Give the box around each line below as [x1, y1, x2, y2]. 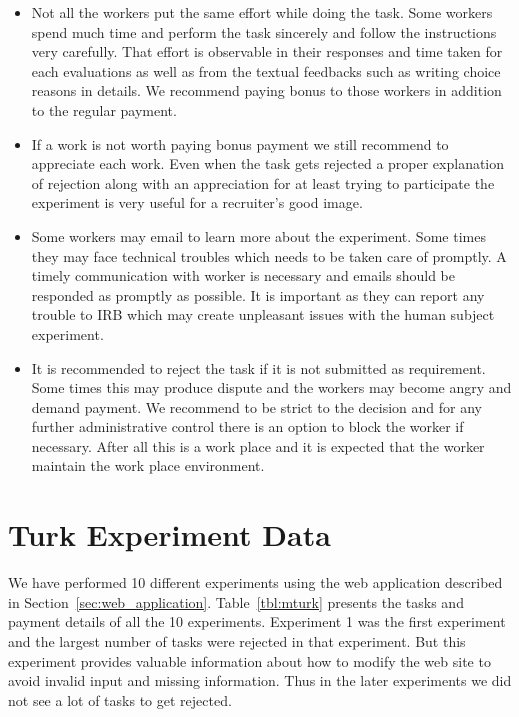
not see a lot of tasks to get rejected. [8, 689, 232, 710]
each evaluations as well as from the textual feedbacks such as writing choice [31, 60, 501, 81]
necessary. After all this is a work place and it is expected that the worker [31, 435, 485, 456]
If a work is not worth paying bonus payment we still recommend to [31, 133, 449, 154]
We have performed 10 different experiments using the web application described [8, 572, 503, 593]
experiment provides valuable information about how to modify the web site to [8, 650, 491, 671]
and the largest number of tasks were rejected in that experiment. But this [8, 630, 466, 651]
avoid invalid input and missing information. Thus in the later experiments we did [8, 670, 512, 691]
